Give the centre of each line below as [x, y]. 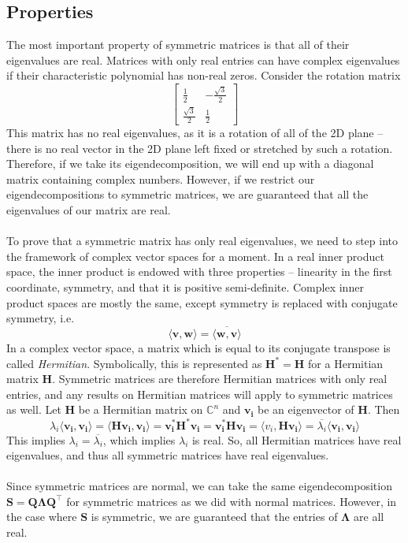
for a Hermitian [346, 363]
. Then [384, 409]
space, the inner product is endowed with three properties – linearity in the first [199, 271]
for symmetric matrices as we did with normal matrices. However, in [232, 501]
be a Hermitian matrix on [141, 409]
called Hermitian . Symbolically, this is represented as [134, 363]
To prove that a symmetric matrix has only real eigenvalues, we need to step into [202, 241]
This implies [36, 439]
